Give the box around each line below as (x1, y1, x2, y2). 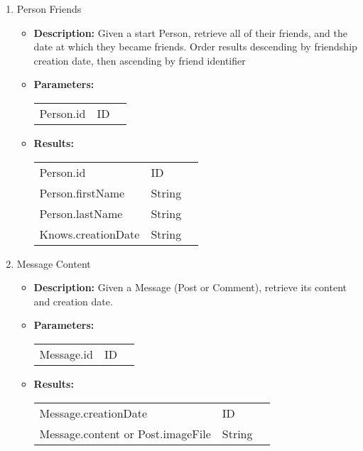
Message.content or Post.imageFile (39, 425, 211, 442)
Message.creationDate (39, 404, 148, 421)
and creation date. (33, 293, 113, 308)
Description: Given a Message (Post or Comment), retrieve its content (33, 280, 347, 295)
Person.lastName (39, 205, 123, 222)
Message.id (39, 345, 93, 362)
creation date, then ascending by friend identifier (33, 53, 246, 67)
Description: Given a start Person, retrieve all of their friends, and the (33, 25, 347, 40)
